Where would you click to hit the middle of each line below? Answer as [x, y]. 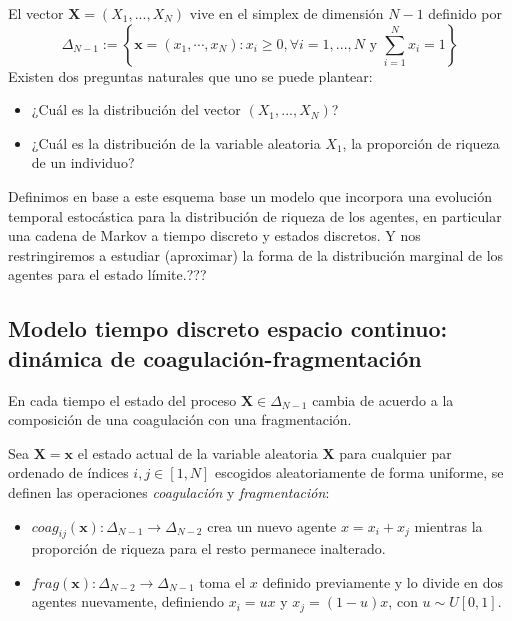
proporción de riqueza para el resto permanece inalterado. [208, 548]
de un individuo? [83, 162]
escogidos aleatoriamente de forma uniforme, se [359, 472]
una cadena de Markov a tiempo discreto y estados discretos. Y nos [214, 235]
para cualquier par [395, 452]
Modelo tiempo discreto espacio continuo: [228, 328]
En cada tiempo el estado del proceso [122, 399]
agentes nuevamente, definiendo [127, 601]
